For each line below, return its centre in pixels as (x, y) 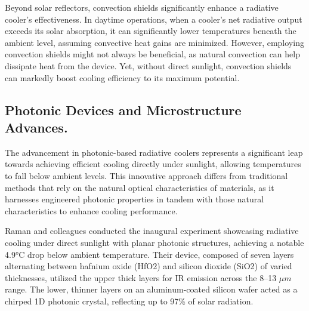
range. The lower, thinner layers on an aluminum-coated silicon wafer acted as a (151, 289)
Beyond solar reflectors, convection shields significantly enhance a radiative (142, 7)
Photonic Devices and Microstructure (123, 110)
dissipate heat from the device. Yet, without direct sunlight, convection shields (148, 65)
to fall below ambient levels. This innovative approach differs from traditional (146, 175)
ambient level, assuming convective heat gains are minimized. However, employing (154, 42)
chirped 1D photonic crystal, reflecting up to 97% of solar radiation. (129, 301)
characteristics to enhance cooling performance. (91, 210)
